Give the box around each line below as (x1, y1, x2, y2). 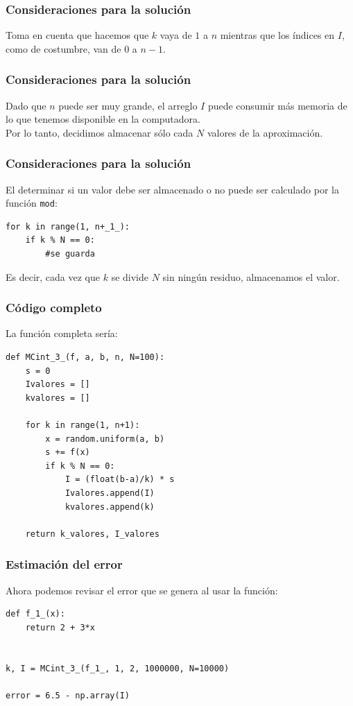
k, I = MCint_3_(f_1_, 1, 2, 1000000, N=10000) (6, 663, 230, 673)
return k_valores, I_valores (25, 528, 160, 539)
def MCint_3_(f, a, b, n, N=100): (6, 352, 165, 363)
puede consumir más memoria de (207, 98, 347, 112)
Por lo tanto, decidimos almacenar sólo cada (6, 125, 193, 139)
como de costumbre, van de (6, 41, 121, 55)
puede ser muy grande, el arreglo (58, 98, 198, 112)
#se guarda (45, 249, 95, 259)
